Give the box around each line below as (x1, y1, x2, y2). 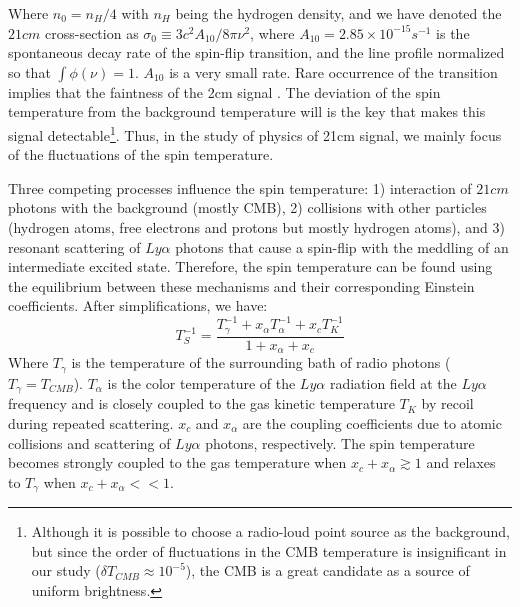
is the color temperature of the (107, 372, 296, 393)
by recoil (421, 393, 474, 414)
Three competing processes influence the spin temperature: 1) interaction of (8, 177, 472, 198)
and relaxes (426, 452, 496, 473)
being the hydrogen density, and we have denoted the (175, 3, 502, 23)
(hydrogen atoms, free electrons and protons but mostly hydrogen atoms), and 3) (8, 217, 505, 237)
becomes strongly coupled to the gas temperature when (8, 452, 347, 473)
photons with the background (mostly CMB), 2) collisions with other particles (8, 197, 487, 218)
